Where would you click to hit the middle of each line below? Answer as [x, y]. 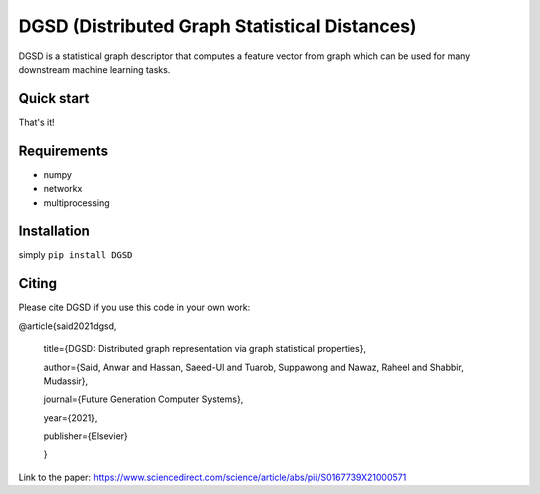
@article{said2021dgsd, [67, 326]
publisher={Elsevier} [86, 436]
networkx [63, 189]
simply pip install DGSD [75, 255]
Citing [37, 283]
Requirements [63, 150]
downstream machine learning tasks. [94, 69]
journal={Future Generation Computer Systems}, [143, 399]
